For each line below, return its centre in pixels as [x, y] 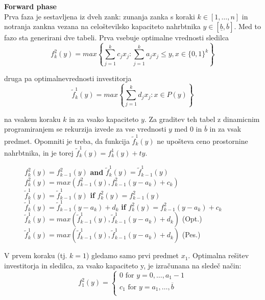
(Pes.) [191, 234]
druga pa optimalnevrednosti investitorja [68, 78]
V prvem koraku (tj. [36, 255]
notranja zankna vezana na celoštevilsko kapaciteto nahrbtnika [102, 26]
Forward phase [30, 6]
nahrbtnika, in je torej [39, 152]
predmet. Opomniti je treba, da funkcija [67, 141]
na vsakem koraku [32, 119]
